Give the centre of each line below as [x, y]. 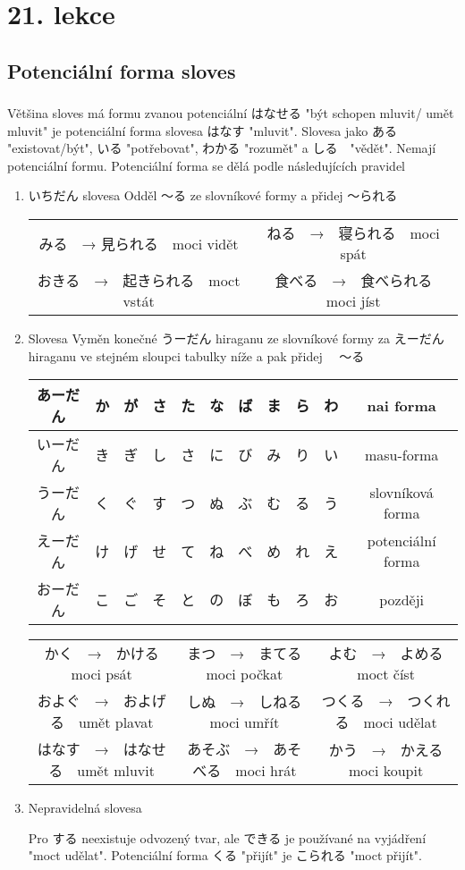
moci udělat [400, 722]
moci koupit [386, 770]
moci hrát [266, 771]
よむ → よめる [386, 654]
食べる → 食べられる [354, 281]
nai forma [402, 405]
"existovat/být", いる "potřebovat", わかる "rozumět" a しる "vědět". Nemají [222, 148]
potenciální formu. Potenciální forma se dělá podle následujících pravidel [207, 165]
